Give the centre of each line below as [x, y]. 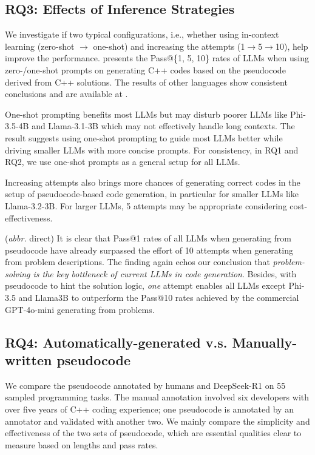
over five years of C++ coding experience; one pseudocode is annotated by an [149, 409]
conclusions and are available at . [66, 94]
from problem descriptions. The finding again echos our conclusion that [137, 262]
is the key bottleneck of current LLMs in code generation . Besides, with [165, 273]
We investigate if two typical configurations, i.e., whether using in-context [142, 34]
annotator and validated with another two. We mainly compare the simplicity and [157, 421]
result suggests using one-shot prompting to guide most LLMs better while [144, 137]
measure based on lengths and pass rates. [82, 444]
